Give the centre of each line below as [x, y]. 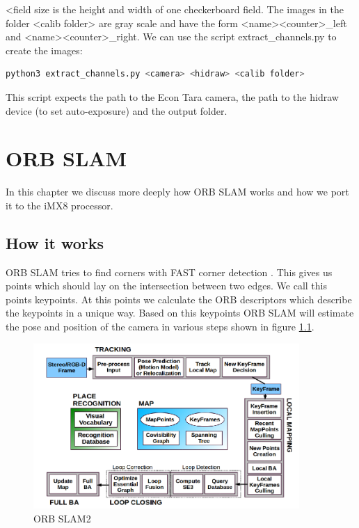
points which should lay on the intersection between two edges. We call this [166, 286]
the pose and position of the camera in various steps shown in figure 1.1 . [160, 327]
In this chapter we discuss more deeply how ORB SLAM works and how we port [177, 192]
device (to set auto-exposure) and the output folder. [117, 110]
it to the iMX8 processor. [59, 205]
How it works [55, 242]
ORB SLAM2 [62, 518]
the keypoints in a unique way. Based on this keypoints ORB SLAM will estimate [180, 313]
